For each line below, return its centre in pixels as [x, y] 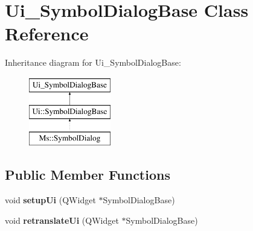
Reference [47, 33]
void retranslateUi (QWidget [62, 220]
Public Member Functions [88, 175]
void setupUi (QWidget [50, 200]
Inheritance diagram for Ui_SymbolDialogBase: [93, 62]
